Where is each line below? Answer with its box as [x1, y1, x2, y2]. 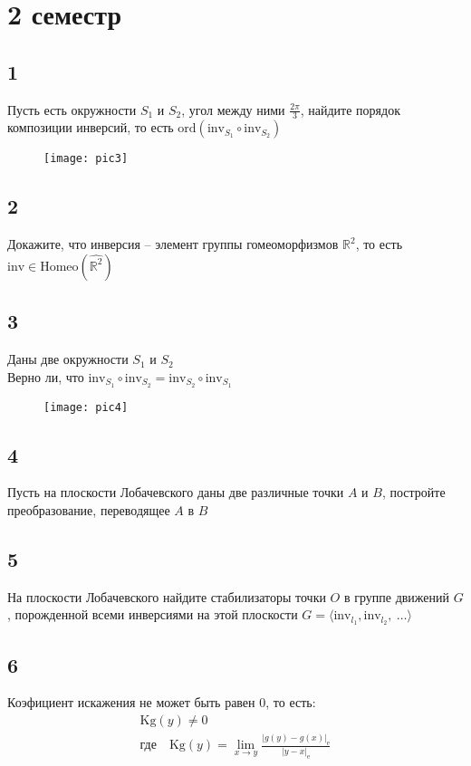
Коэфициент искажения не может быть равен [7, 693, 255, 712]
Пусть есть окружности [7, 100, 137, 119]
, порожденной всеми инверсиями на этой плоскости [7, 605, 298, 624]
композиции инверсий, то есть [7, 118, 174, 137]
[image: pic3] [43, 152, 129, 166]
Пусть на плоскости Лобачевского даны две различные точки [7, 483, 344, 502]
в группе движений [343, 587, 450, 606]
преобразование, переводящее [7, 500, 170, 519]
